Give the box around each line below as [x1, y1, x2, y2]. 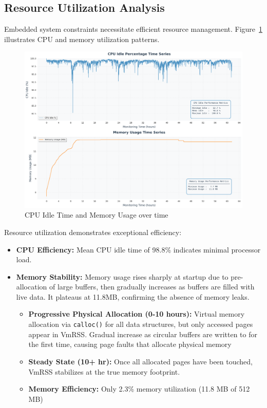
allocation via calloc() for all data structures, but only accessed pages [28, 319, 253, 329]
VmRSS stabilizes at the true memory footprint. [28, 366, 180, 377]
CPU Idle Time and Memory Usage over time [25, 209, 168, 220]
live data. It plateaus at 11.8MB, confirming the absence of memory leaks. [16, 291, 250, 302]
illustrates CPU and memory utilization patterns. [4, 33, 160, 44]
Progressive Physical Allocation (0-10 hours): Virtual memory [28, 308, 245, 319]
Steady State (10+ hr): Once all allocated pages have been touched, [28, 356, 253, 366]
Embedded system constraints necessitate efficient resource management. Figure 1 [4, 24, 263, 34]
